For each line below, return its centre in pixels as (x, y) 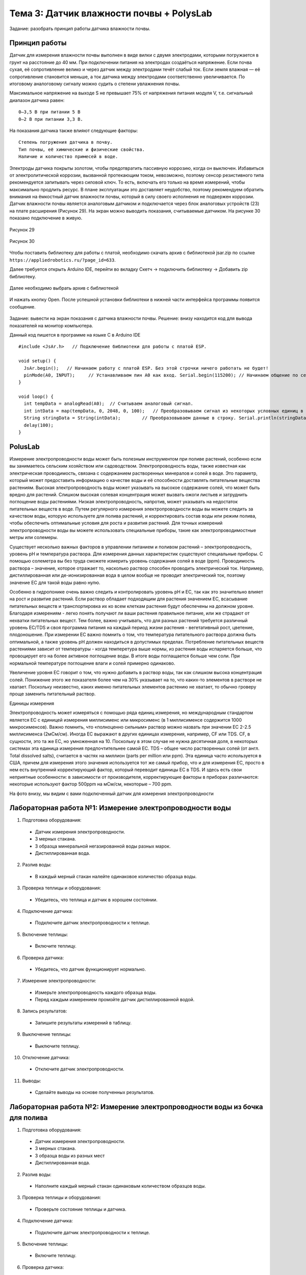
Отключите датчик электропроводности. (80, 1069)
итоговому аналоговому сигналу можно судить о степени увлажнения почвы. (95, 84)
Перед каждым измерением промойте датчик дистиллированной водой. (115, 1000)
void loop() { (36, 397)
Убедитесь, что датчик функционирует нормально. (91, 969)
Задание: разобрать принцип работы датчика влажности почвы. (80, 29)
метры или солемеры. (34, 538)
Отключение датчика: (46, 1058)
